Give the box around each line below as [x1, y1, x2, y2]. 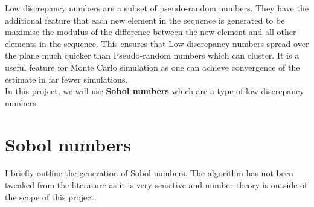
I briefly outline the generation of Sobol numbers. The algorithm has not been [5, 167, 293, 179]
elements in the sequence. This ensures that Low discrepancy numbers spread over [5, 37, 309, 49]
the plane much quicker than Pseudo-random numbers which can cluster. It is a [5, 49, 300, 62]
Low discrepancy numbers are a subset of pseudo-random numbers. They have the [5, 2, 309, 14]
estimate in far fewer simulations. [5, 72, 128, 85]
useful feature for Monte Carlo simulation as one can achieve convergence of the [5, 60, 300, 73]
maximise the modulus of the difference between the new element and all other [5, 25, 296, 38]
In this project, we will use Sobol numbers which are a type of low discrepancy [5, 84, 304, 97]
